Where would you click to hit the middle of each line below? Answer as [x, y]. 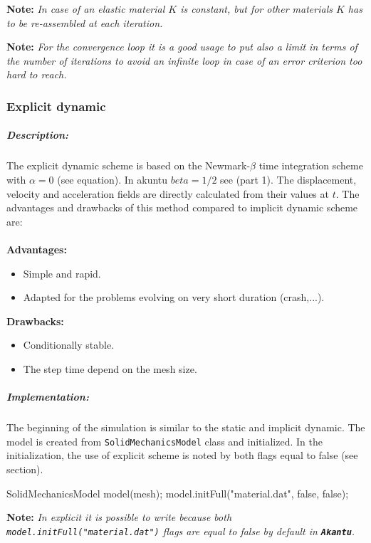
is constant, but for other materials [256, 9]
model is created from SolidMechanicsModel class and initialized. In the [164, 441]
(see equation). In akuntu [113, 179]
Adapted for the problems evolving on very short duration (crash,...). [174, 297]
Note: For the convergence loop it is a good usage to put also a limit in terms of [182, 47]
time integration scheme [311, 165]
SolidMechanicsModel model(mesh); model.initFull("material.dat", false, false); [178, 493]
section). [25, 469]
